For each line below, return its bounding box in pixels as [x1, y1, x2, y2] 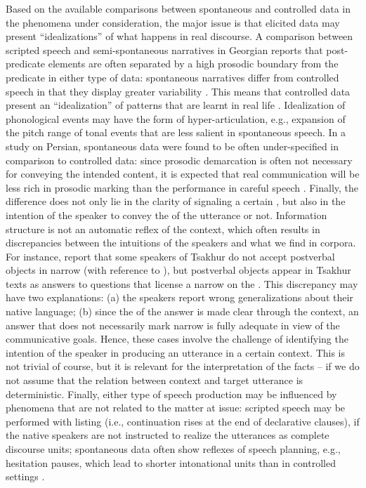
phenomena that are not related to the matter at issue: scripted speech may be [6, 400, 346, 415]
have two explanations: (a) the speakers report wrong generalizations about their [6, 290, 353, 305]
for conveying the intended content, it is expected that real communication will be [6, 166, 360, 181]
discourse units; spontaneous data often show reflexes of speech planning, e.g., [6, 442, 341, 456]
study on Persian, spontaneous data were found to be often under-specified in [6, 138, 339, 153]
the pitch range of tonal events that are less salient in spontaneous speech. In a [6, 125, 346, 140]
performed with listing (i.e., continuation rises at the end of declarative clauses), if [6, 414, 360, 428]
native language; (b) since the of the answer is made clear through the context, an [6, 304, 359, 319]
